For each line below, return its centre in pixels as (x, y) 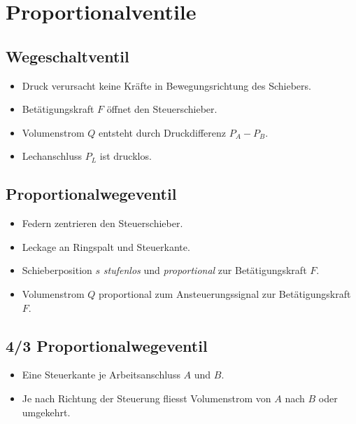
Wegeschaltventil (67, 56)
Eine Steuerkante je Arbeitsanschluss (101, 375)
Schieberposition (57, 270)
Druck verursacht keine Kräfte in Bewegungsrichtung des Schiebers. (166, 85)
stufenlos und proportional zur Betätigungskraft (205, 270)
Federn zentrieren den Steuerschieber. (102, 223)
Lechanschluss (52, 156)
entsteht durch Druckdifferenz (162, 132)
